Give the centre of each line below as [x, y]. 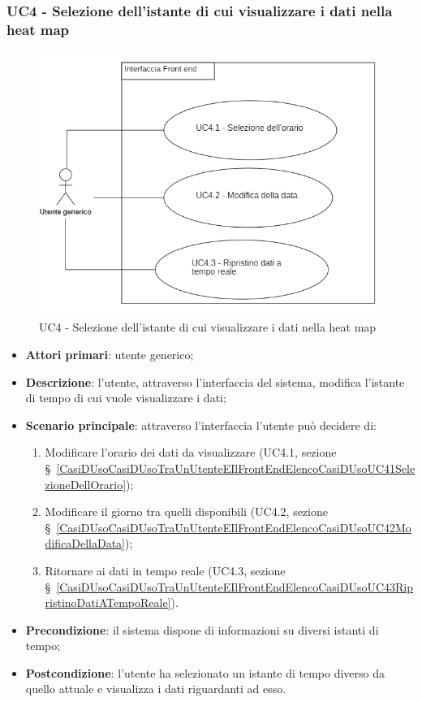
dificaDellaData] [85, 543]
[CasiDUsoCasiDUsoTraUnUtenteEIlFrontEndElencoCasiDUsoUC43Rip [235, 586]
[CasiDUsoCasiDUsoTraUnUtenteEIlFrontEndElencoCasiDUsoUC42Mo [234, 527]
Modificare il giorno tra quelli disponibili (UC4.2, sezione [186, 511]
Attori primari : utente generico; [110, 354]
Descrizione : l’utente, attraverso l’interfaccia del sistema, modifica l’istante [215, 381]
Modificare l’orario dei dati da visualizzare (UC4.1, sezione [191, 452]
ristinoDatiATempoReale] [108, 602]
